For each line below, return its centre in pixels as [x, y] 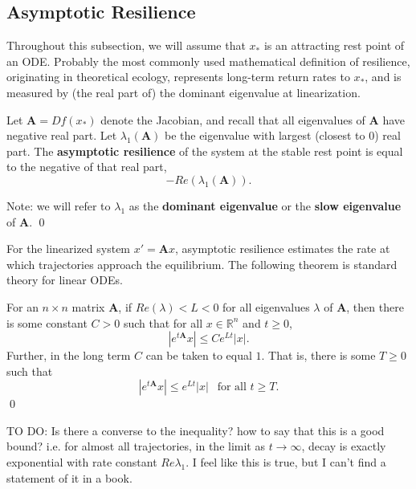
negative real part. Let [62, 135]
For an [22, 306]
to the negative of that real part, [87, 167]
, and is [383, 77]
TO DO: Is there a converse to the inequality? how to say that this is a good [196, 430]
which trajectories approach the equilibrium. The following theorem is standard [202, 264]
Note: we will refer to [59, 205]
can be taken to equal [199, 355]
